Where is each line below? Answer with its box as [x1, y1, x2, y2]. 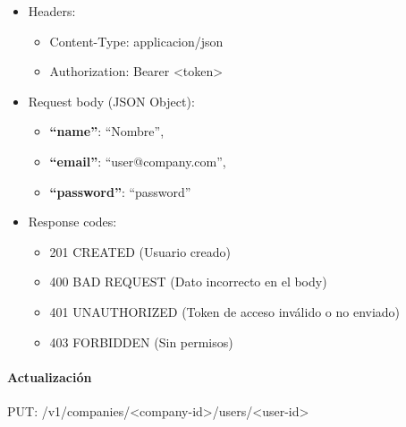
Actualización [7, 367, 92, 386]
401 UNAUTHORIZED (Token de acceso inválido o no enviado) [49, 302, 401, 320]
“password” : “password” [49, 182, 191, 201]
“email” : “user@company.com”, [49, 151, 226, 170]
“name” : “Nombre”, [49, 122, 165, 141]
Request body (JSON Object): [28, 91, 195, 110]
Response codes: [28, 212, 117, 231]
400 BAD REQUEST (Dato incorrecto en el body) [49, 272, 327, 291]
